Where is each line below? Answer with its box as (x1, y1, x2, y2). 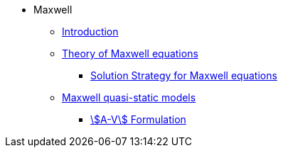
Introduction (62, 25, 119, 38)
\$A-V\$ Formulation (90, 113, 186, 125)
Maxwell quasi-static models (62, 91, 196, 103)
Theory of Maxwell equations (62, 47, 198, 59)
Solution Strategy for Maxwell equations (90, 69, 277, 81)
